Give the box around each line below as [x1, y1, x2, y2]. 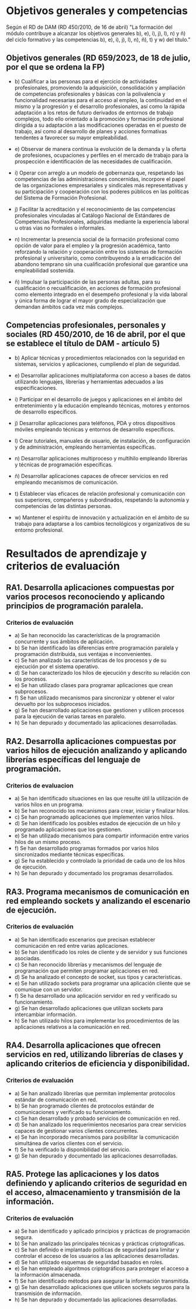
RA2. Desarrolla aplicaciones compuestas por [6, 736, 177, 746]
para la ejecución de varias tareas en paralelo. [14, 713, 126, 720]
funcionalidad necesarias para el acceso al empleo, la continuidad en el [14, 96, 187, 103]
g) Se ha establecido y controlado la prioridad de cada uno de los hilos [14, 857, 185, 864]
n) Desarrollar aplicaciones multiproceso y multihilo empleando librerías [14, 455, 188, 462]
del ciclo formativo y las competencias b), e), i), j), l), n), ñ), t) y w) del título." [6, 36, 191, 43]
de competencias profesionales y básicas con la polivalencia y [14, 90, 166, 97]
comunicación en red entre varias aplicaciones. [14, 942, 129, 949]
